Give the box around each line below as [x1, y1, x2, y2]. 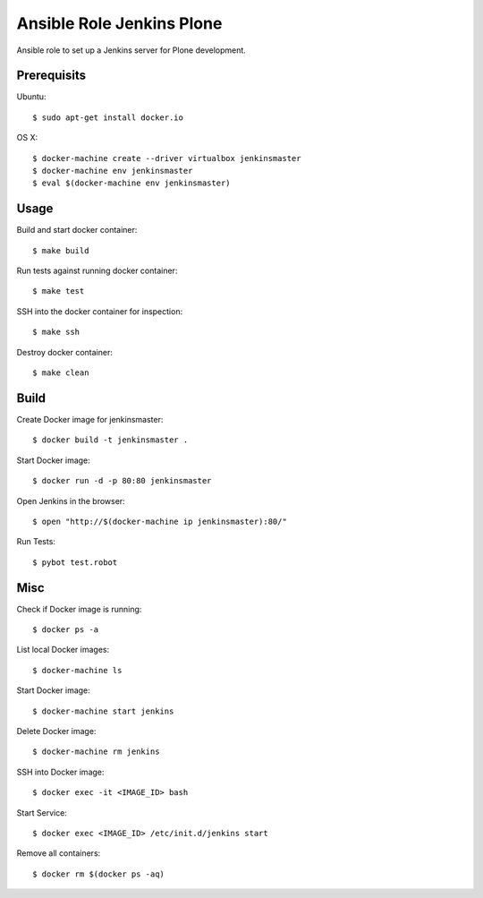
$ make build [32, 245, 89, 255]
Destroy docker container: [16, 346, 114, 357]
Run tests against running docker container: [16, 265, 178, 277]
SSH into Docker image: [16, 766, 105, 777]
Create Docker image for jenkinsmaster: [16, 414, 164, 424]
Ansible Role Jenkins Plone [16, 13, 223, 33]
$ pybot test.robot [32, 557, 118, 568]
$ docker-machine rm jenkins [32, 747, 160, 757]
